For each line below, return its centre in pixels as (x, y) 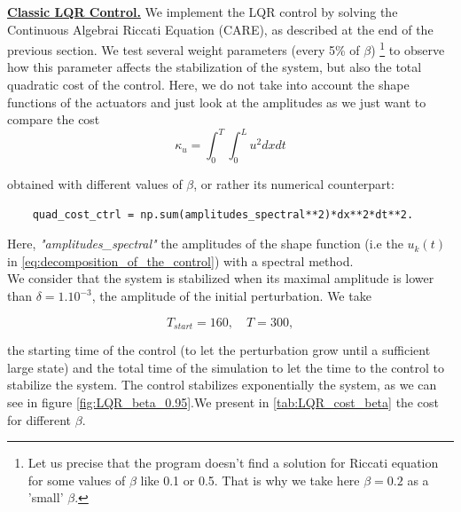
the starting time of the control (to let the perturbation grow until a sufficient (219, 350)
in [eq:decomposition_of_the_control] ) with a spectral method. (180, 260)
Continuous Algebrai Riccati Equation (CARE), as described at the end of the (220, 29)
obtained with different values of (95, 184)
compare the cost (54, 119)
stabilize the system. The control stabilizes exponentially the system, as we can (222, 385)
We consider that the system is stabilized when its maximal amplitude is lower (221, 278)
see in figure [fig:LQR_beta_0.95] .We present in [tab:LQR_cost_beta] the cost (223, 402)
